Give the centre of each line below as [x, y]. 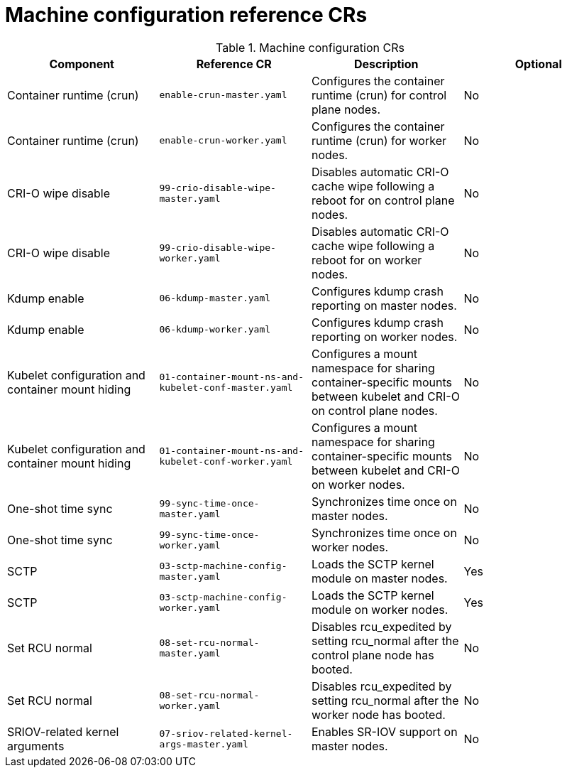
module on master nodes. [380, 578]
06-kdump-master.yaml [215, 298]
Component [82, 64]
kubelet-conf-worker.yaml [226, 461]
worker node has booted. [379, 714]
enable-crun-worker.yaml [223, 141]
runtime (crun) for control [379, 95]
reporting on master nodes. [384, 305]
